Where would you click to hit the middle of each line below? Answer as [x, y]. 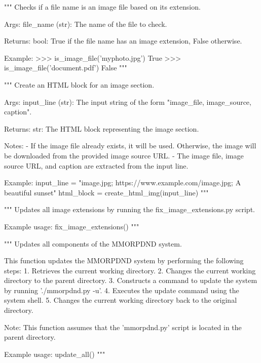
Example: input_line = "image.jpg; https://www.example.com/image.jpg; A [123, 183]
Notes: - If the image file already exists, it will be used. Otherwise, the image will [130, 146]
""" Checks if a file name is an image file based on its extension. [102, 7]
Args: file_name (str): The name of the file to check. [86, 24]
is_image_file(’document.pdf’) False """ [66, 68]
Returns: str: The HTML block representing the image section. [102, 128]
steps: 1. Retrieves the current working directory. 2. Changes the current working [130, 270]
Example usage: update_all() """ [55, 354]
